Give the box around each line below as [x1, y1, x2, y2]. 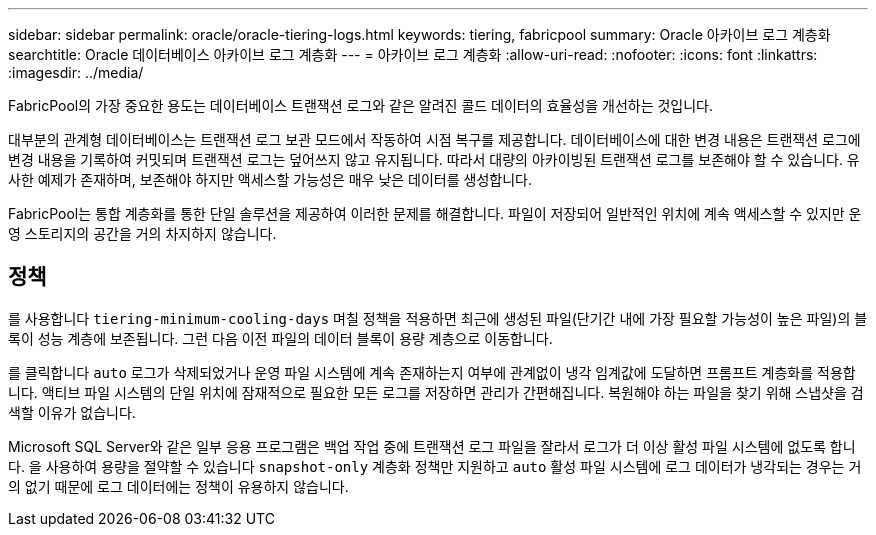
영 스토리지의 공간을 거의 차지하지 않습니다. [8, 225, 277, 242]
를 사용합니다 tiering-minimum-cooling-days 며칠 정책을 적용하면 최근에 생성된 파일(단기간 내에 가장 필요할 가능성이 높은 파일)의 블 [8, 309, 868, 327]
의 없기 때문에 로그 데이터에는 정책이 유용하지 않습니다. [8, 477, 349, 495]
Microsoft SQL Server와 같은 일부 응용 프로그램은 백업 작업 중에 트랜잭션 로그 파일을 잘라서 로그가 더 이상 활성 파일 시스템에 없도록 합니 [8, 437, 856, 455]
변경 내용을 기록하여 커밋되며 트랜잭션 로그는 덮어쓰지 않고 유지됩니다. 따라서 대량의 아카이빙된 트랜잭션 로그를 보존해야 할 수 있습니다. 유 [8, 151, 860, 168]
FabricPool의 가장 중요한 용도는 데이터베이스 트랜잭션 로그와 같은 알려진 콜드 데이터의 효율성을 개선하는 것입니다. [8, 97, 714, 114]
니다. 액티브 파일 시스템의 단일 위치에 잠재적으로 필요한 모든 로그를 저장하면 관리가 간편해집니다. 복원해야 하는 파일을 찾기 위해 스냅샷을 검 [8, 383, 864, 401]
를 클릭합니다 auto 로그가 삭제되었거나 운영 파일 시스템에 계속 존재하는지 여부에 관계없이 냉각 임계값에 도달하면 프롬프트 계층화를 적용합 [8, 363, 856, 381]
